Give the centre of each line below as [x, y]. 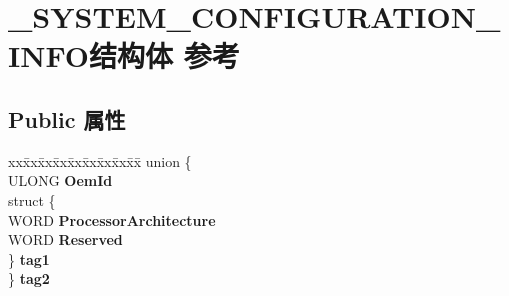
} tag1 [29, 258]
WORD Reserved [65, 239]
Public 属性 [67, 118]
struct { [32, 199]
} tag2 [29, 278]
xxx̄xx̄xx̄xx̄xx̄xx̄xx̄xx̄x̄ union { [100, 160]
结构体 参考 [164, 55]
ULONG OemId [60, 180]
